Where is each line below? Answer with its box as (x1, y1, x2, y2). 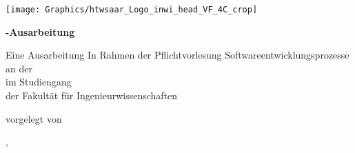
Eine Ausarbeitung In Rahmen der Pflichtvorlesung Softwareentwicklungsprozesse (6, 48, 349, 62)
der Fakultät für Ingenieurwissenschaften (6, 88, 178, 103)
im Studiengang (6, 74, 72, 89)
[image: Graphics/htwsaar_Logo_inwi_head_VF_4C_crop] (6, 5, 258, 14)
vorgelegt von (6, 111, 62, 125)
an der (6, 61, 32, 75)
